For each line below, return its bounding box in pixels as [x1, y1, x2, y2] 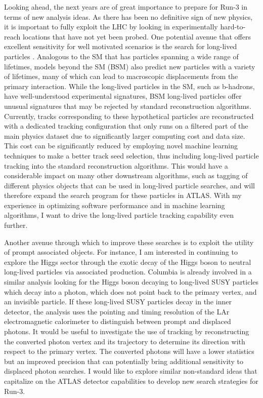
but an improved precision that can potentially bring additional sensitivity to [4, 355, 243, 366]
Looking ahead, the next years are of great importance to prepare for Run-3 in [4, 2, 248, 12]
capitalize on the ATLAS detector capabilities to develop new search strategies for [4, 375, 258, 386]
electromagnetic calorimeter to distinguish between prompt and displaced [4, 316, 231, 327]
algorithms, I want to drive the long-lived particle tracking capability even [4, 210, 234, 220]
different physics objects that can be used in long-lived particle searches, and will [4, 180, 255, 190]
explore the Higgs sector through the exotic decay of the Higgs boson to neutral [4, 256, 251, 267]
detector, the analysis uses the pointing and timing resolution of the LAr [4, 306, 230, 316]
